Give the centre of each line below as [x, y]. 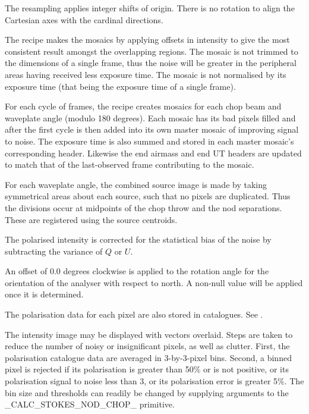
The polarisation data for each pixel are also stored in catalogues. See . [134, 314]
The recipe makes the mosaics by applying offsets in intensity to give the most [147, 40]
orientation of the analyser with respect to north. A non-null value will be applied [154, 282]
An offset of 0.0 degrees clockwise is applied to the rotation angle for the [137, 271]
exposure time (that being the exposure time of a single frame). [120, 86]
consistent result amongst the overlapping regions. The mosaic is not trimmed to [152, 51]
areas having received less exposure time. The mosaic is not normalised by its [146, 74]
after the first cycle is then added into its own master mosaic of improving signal [152, 129]
